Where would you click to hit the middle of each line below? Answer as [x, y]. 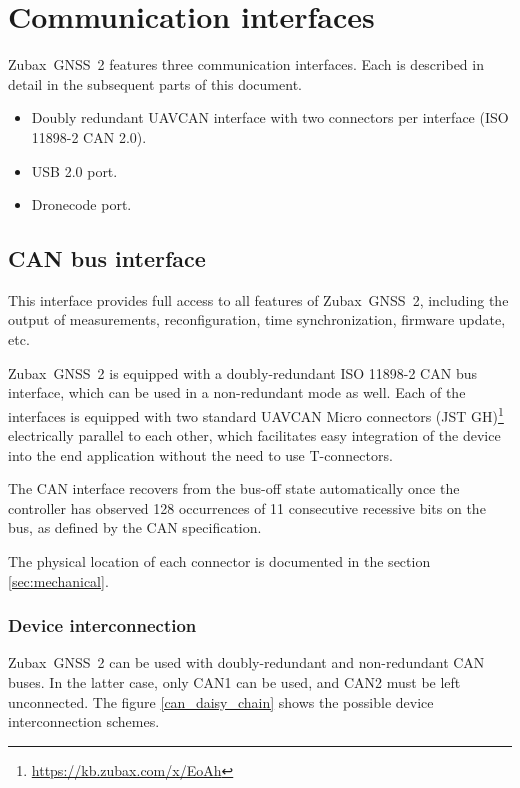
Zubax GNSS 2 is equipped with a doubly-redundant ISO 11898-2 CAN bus [242, 372]
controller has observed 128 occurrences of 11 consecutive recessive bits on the [247, 507]
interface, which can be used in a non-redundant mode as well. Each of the [237, 392]
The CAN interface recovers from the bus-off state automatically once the [234, 488]
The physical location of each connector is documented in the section [219, 561]
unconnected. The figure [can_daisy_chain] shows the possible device [221, 701]
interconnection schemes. [84, 721]
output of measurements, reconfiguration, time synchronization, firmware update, [257, 319]
